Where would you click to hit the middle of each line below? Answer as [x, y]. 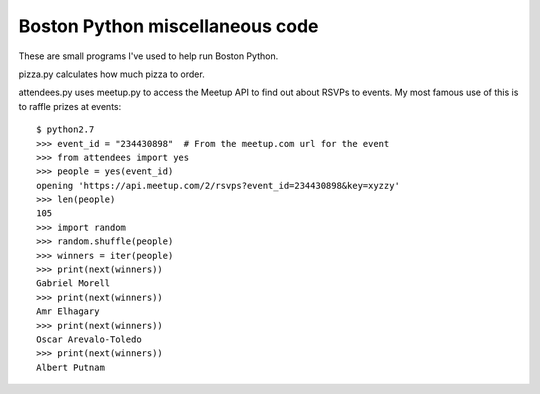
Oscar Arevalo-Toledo [89, 339]
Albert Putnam [70, 367]
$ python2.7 [65, 129]
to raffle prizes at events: [70, 106]
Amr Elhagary [68, 311]
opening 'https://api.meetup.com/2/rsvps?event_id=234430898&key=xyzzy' [218, 185]
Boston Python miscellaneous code [168, 26]
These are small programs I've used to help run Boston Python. [148, 56]
